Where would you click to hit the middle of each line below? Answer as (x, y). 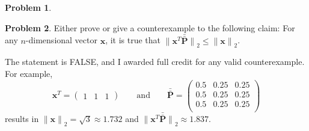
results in (22, 119)
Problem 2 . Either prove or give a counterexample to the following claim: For (150, 27)
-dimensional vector (61, 40)
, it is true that (133, 40)
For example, (29, 74)
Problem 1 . (28, 7)
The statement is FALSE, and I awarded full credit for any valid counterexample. (155, 62)
